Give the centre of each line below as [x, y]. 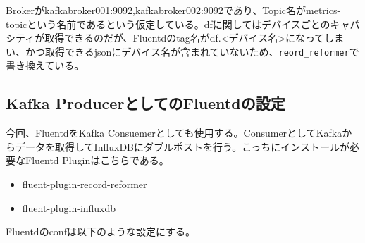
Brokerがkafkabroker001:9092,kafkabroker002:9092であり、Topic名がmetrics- [173, 10]
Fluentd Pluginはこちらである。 [97, 160]
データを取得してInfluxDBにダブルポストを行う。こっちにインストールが [182, 146]
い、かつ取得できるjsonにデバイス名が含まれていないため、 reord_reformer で [182, 51]
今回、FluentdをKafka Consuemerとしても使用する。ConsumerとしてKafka [174, 133]
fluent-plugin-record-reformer [85, 184]
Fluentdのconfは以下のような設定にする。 [101, 231]
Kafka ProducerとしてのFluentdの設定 [146, 103]
